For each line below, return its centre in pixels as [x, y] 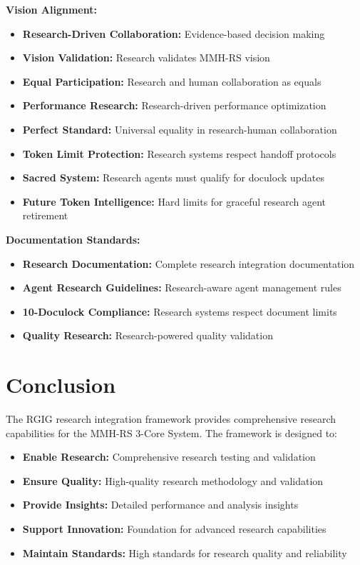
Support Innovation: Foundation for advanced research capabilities [174, 529]
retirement [45, 215]
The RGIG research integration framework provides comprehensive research [171, 419]
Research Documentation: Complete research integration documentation [189, 263]
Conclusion [61, 385]
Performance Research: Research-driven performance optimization [174, 105]
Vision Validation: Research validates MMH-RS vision [146, 57]
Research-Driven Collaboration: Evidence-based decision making [174, 33]
